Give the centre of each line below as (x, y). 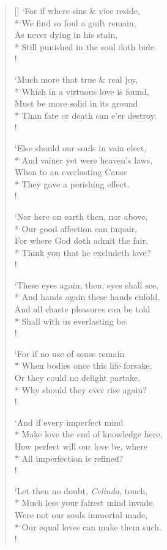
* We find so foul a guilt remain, (75, 22)
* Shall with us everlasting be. (71, 321)
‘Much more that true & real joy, (76, 79)
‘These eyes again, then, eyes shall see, (87, 284)
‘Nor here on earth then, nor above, (81, 216)
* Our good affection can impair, (76, 228)
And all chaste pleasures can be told (82, 309)
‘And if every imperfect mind (69, 422)
